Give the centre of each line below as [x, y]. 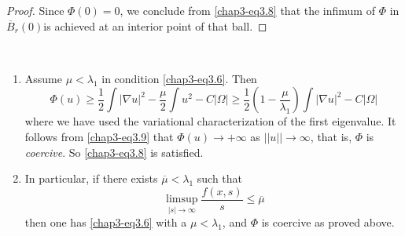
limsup [182, 200]
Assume [43, 78]
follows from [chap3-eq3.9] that [99, 136]
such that [220, 178]
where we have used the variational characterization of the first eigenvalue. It [210, 121]
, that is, [331, 136]
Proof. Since [35, 10]
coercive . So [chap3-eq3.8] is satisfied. [114, 152]
